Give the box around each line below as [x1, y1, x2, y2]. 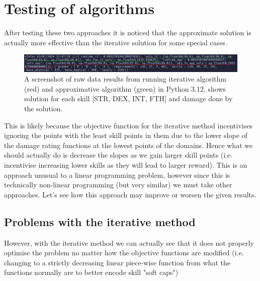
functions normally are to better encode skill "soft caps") [4, 267, 179, 277]
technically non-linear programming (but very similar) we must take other [4, 179, 232, 190]
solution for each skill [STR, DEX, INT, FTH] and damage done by [24, 93, 233, 104]
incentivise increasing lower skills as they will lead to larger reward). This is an [4, 160, 247, 170]
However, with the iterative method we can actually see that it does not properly [4, 237, 254, 248]
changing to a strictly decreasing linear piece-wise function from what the [4, 257, 230, 267]
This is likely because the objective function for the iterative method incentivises [4, 120, 252, 130]
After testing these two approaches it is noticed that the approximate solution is [4, 27, 251, 38]
